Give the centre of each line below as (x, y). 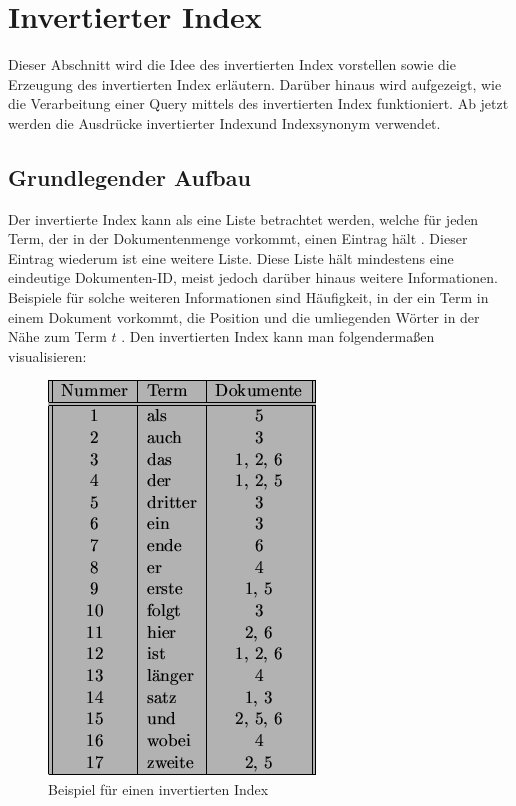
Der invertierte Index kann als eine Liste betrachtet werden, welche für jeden (243, 218)
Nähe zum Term (57, 336)
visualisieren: (47, 355)
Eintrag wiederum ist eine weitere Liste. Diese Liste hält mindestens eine (231, 257)
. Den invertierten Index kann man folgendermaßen (278, 336)
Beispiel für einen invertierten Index (158, 789)
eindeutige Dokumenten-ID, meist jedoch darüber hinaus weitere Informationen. (253, 277)
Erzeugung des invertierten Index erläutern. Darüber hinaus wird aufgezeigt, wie (255, 83)
